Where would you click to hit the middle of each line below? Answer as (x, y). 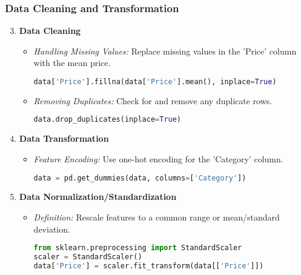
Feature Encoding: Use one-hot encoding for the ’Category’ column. (158, 158)
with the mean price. (72, 63)
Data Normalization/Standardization (98, 197)
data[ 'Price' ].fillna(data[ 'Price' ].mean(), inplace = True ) (155, 82)
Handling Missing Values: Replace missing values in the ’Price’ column (165, 51)
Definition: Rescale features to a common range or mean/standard (157, 217)
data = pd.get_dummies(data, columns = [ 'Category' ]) (140, 178)
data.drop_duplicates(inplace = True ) (107, 120)
